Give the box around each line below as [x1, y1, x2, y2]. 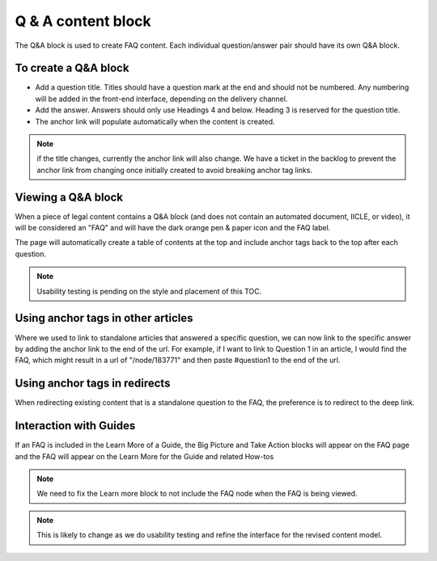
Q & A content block [15, 12, 151, 30]
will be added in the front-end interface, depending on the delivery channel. [35, 94, 288, 103]
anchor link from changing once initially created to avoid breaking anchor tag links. [36, 165, 313, 175]
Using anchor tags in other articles [15, 311, 193, 325]
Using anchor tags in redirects [15, 377, 171, 390]
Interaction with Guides [15, 419, 136, 432]
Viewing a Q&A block [15, 190, 124, 204]
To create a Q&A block [15, 61, 129, 75]
